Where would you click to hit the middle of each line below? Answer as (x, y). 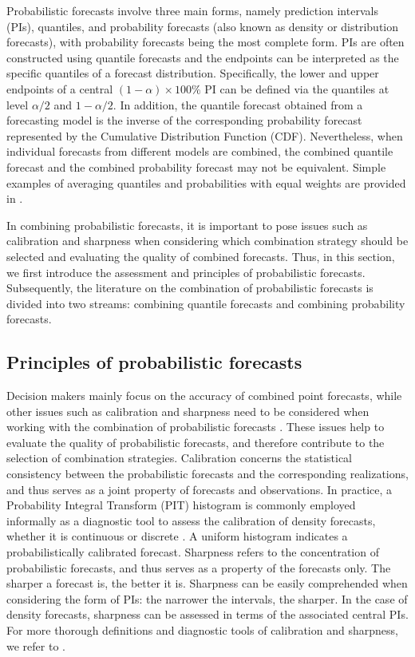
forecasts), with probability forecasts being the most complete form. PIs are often (206, 42)
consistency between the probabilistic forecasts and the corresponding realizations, (207, 474)
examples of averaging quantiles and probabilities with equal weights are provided (206, 182)
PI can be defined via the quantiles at (297, 88)
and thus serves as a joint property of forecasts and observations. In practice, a (200, 489)
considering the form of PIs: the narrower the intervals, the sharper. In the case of (207, 598)
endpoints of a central (60, 88)
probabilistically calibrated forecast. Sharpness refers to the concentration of (193, 552)
